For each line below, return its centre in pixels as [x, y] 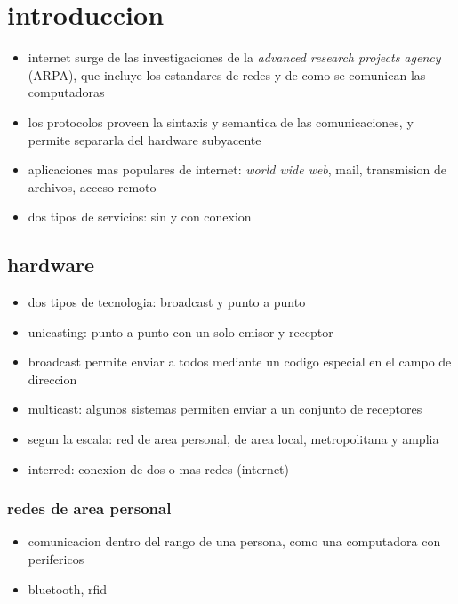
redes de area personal [89, 508]
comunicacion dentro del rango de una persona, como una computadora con [234, 541]
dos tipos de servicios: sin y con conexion [140, 217]
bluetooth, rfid [68, 588]
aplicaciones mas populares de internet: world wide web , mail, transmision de [237, 169]
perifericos [56, 559]
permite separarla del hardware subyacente [145, 139]
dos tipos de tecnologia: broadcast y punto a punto [167, 302]
